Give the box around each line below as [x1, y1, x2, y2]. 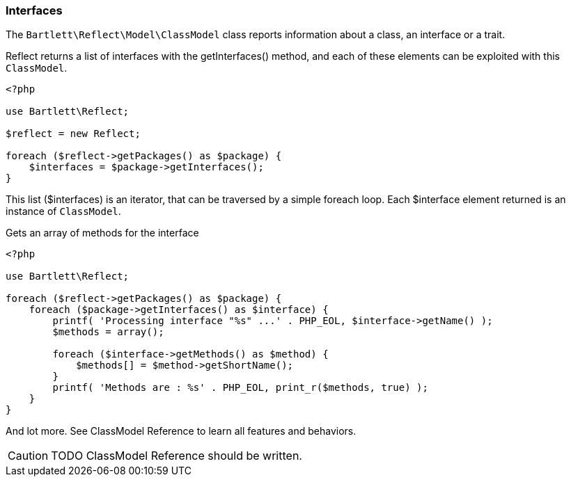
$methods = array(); [52, 326, 164, 338]
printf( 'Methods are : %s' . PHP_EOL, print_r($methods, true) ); [52, 382, 428, 394]
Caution [8, 449, 49, 463]
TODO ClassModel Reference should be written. [51, 449, 302, 463]
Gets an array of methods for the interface [6, 227, 199, 239]
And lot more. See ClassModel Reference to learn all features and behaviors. [6, 425, 357, 437]
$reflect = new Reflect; [6, 128, 141, 140]
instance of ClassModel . [6, 205, 121, 218]
